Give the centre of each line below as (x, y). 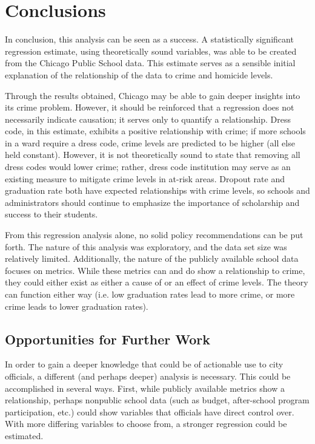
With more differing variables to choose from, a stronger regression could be (146, 424)
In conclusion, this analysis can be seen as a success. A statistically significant (149, 39)
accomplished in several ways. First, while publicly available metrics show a (145, 388)
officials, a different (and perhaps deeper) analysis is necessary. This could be (148, 376)
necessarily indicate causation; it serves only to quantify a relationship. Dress (148, 119)
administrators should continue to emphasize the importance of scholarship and (152, 202)
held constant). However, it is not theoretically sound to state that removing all (153, 155)
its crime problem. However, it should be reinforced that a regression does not (150, 107)
